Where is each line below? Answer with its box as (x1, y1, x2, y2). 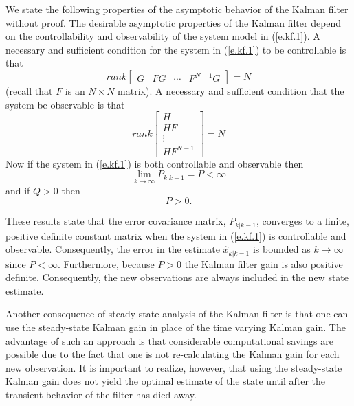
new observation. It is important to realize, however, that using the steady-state (5, 360, 342, 374)
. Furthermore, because (57, 256, 155, 271)
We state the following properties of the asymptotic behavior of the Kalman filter (5, 2, 349, 16)
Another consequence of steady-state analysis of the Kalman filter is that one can (5, 306, 349, 321)
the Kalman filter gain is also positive (184, 256, 343, 271)
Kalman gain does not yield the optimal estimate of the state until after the (5, 374, 325, 388)
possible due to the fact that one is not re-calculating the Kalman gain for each (5, 347, 340, 361)
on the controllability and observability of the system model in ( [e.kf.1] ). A (5, 29, 320, 43)
